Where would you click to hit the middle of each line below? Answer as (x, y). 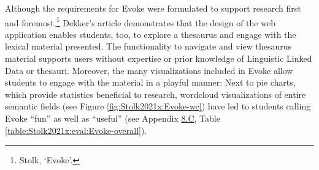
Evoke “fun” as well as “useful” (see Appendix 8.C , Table (113, 118)
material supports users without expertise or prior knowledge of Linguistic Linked (159, 58)
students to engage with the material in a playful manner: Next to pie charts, (150, 82)
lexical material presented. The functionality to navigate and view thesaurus (148, 46)
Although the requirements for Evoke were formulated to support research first (153, 8)
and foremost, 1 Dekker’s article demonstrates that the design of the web (140, 21)
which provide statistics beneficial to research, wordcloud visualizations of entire (156, 94)
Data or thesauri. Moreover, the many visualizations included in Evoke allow (149, 70)
